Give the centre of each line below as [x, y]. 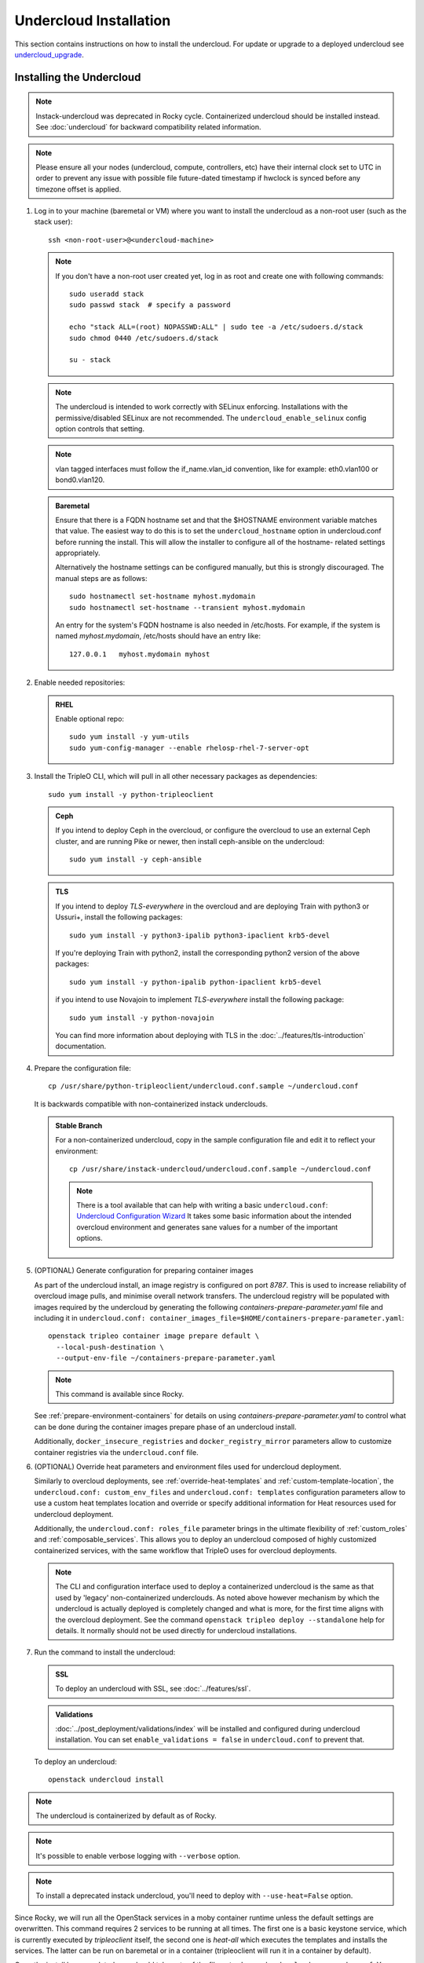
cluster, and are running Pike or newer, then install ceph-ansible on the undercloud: [190, 841]
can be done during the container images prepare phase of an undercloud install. [165, 1427]
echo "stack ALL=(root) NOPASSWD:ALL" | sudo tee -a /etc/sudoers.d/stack [216, 327]
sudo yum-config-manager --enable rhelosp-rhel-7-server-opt [189, 748]
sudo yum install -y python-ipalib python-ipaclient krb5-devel [196, 982]
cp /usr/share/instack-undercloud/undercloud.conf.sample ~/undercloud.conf [221, 1169]
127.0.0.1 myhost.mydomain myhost [140, 654]
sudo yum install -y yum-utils [130, 737]
